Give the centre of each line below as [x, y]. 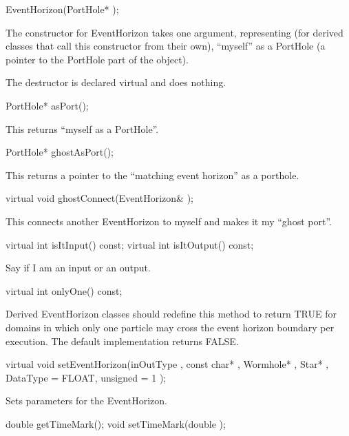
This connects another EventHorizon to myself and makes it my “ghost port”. [169, 221]
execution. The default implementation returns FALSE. [122, 341]
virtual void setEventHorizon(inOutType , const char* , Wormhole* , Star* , [167, 364]
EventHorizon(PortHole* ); [62, 9]
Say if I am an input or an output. [78, 268]
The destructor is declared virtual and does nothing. [116, 82]
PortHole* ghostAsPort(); [60, 152]
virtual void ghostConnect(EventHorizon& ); [99, 198]
